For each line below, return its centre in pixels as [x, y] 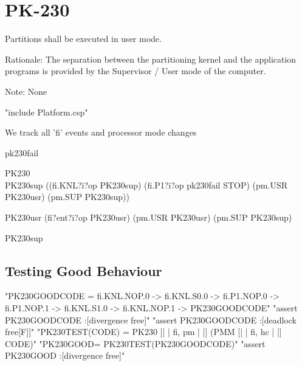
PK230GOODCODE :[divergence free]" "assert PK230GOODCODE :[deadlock [151, 319]
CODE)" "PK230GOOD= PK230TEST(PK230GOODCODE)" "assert [135, 343]
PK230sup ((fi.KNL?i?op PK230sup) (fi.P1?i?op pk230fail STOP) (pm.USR [146, 185]
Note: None [26, 91]
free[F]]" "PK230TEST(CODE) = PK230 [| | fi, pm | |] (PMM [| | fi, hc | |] [143, 332]
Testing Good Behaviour [84, 270]
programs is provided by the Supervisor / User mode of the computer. [136, 71]
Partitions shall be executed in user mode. [83, 39]
